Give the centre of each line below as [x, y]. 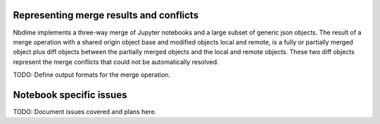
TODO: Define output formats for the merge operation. [91, 75]
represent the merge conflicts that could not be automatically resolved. [116, 62]
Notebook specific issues [70, 95]
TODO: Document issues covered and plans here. [85, 111]
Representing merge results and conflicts [106, 15]
